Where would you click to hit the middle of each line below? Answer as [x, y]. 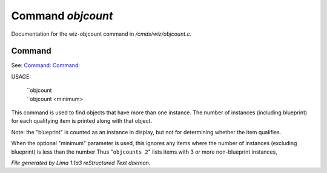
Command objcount [62, 16]
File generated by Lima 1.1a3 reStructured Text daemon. [81, 163]
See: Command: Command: [45, 65]
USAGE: [21, 76]
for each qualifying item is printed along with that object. [82, 121]
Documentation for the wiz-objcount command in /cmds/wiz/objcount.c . [101, 34]
